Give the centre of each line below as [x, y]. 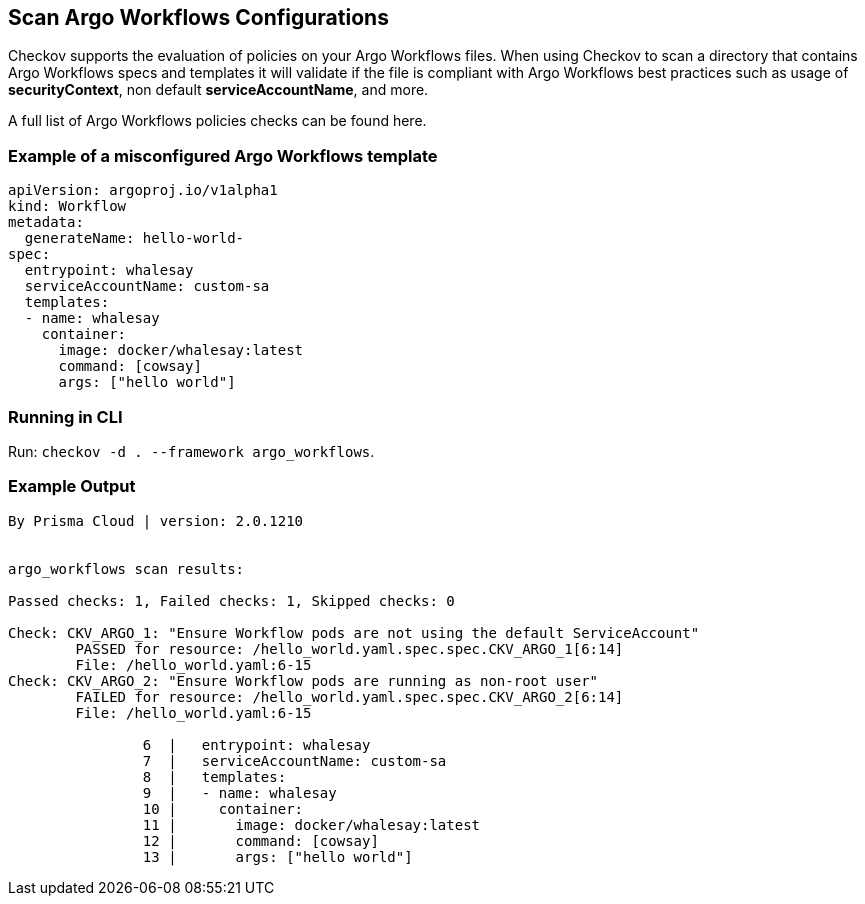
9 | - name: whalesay [239, 792]
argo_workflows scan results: [126, 568]
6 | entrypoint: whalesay [256, 744]
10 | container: [223, 808]
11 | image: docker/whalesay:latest [311, 824]
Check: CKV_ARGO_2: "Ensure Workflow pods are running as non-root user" [303, 680]
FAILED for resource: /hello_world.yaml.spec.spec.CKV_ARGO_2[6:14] [349, 696]
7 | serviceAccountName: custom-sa [294, 760]
